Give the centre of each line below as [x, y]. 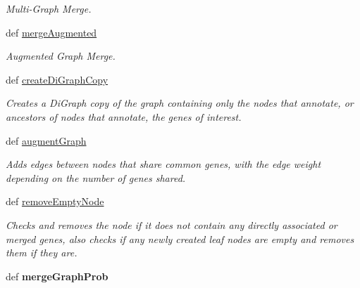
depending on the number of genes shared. [96, 177]
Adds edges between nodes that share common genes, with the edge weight [163, 164]
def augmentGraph [46, 140]
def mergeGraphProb [57, 276]
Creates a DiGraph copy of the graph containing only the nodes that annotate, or [180, 103]
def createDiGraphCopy [57, 79]
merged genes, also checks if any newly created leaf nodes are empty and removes [180, 238]
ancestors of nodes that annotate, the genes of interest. [124, 116]
